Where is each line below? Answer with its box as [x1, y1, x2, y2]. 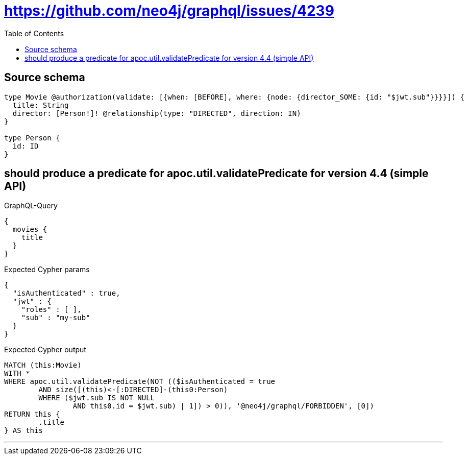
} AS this [4, 426, 43, 435]
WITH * [4, 369, 30, 378]
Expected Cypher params [4, 265, 90, 274]
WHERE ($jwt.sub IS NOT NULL [38, 394, 155, 402]
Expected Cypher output [4, 345, 86, 354]
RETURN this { [4, 410, 60, 419]
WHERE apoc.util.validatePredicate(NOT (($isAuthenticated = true [4, 377, 276, 386]
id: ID [12, 141, 39, 150]
